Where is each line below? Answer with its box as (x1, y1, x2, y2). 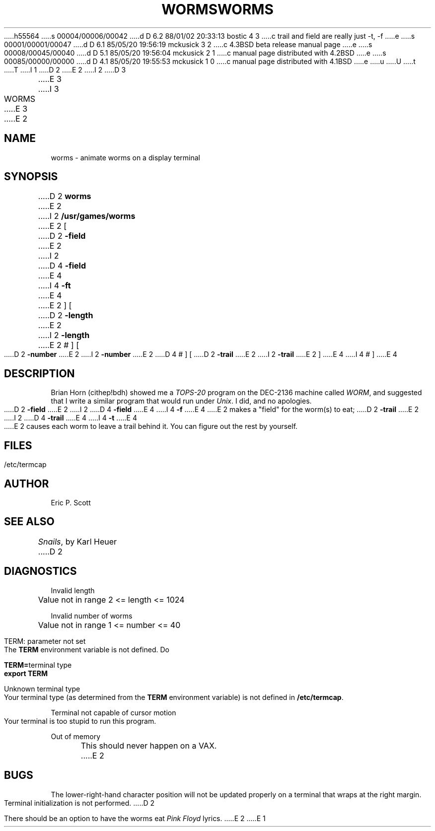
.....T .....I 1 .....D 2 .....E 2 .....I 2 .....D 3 (4, 65, 126, 74)
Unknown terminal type (4, 684, 80, 693)
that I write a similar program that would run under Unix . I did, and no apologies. (51, 397, 312, 406)
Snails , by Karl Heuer (38, 536, 117, 547)
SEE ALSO (4, 515, 55, 528)
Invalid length (51, 586, 95, 595)
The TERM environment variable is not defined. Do (4, 645, 169, 654)
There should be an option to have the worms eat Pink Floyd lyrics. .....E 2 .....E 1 (4, 814, 266, 823)
